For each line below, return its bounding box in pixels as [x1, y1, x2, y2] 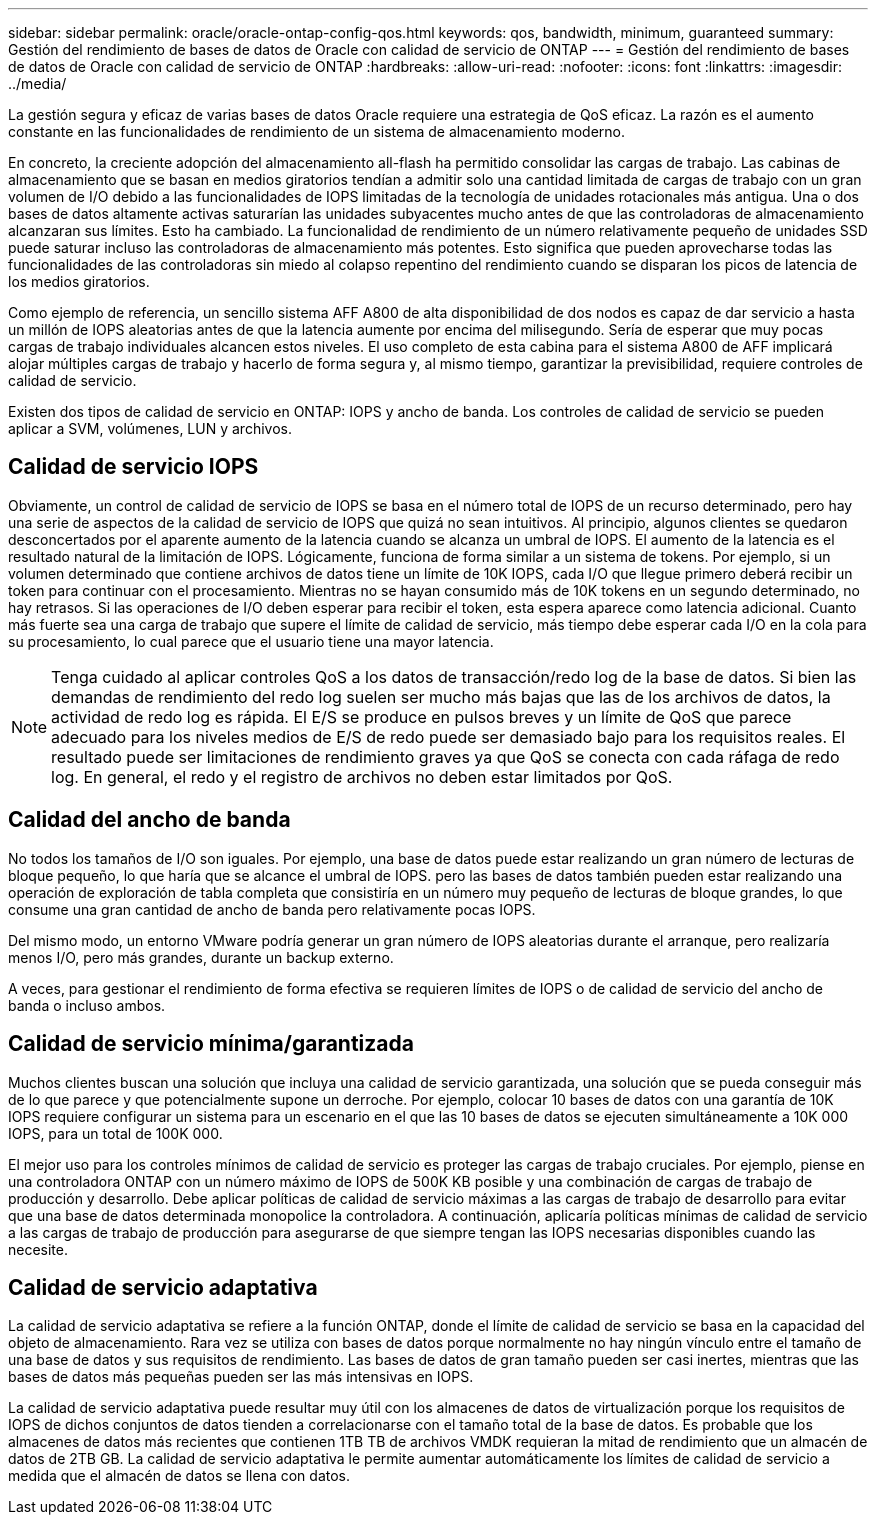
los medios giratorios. [8, 273, 150, 290]
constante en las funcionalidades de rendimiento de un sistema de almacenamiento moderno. [8, 123, 626, 140]
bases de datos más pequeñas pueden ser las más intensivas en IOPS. [8, 1368, 474, 1386]
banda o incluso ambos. [8, 996, 166, 1014]
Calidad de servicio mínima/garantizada [8, 1031, 414, 1057]
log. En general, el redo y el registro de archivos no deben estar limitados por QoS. [51, 766, 673, 787]
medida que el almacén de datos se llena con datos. [8, 1467, 351, 1485]
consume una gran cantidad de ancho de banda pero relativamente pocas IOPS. [8, 900, 536, 918]
